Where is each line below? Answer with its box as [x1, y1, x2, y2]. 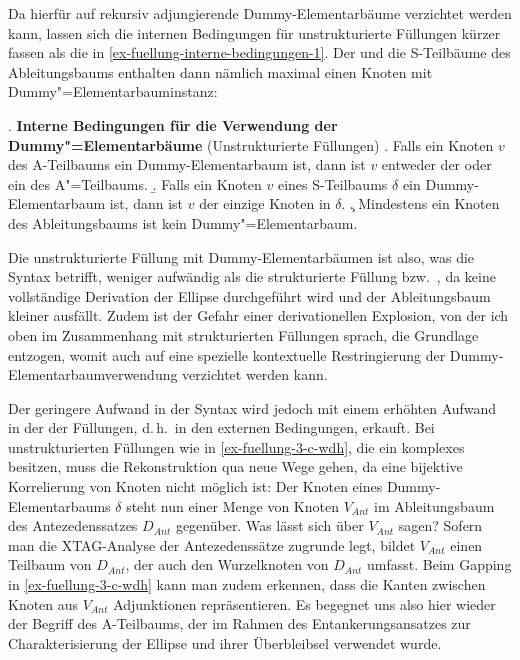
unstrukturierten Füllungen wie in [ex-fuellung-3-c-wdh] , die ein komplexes [8, 436, 465, 457]
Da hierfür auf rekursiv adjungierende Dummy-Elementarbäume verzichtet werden [8, 3, 512, 23]
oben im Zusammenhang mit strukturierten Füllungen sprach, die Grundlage [8, 324, 479, 345]
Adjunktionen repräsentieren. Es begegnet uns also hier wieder [113, 593, 496, 614]
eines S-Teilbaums [277, 173, 388, 194]
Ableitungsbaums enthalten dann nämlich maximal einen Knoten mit [8, 61, 433, 82]
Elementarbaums [8, 495, 111, 516]
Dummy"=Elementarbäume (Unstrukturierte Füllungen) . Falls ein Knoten [8, 134, 494, 155]
